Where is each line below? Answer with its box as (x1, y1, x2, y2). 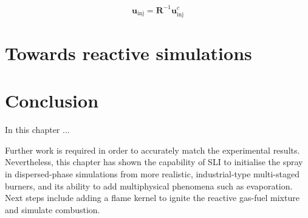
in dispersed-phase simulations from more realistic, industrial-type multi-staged (5, 167, 299, 180)
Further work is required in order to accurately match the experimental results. (5, 143, 300, 156)
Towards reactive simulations (5, 40, 252, 65)
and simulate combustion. (5, 203, 100, 216)
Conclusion (5, 88, 99, 113)
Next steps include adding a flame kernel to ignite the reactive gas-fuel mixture (5, 191, 299, 204)
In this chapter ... (5, 123, 70, 136)
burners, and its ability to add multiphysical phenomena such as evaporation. (5, 179, 293, 192)
